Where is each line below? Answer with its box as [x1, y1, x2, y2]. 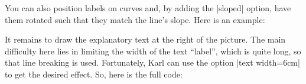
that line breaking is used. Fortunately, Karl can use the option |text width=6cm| [5, 56, 300, 69]
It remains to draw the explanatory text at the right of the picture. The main [5, 33, 286, 46]
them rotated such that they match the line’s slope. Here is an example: [5, 13, 265, 25]
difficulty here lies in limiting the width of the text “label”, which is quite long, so [5, 44, 301, 57]
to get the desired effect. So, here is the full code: [5, 67, 183, 80]
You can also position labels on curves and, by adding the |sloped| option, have [5, 2, 291, 14]
